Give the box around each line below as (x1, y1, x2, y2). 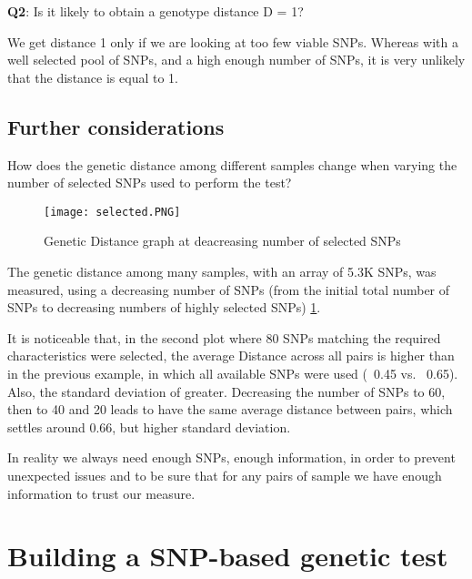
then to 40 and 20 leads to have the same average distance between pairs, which (7, 400, 453, 419)
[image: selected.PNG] (44, 205, 181, 218)
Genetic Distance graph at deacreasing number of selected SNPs (44, 231, 401, 250)
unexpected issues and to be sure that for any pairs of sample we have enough (7, 465, 442, 484)
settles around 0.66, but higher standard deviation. (7, 417, 291, 436)
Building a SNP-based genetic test (7, 537, 448, 574)
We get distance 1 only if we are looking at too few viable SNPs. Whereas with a (7, 32, 458, 51)
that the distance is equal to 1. (7, 67, 178, 86)
